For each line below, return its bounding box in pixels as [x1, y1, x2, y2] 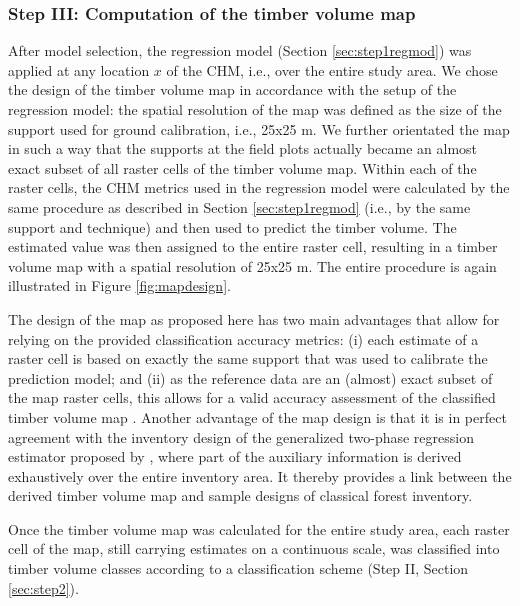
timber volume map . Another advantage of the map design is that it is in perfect [8, 406, 507, 427]
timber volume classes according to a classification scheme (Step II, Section [8, 558, 469, 579]
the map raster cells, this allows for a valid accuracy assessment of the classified [8, 387, 496, 408]
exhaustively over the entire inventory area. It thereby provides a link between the [8, 465, 512, 486]
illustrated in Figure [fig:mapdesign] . [8, 275, 231, 296]
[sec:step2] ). [8, 577, 79, 598]
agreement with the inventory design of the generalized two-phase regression [8, 426, 474, 447]
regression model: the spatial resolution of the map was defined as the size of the [8, 99, 502, 119]
